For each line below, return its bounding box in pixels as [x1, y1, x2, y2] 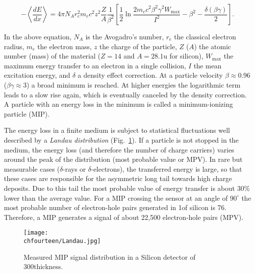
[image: [24, 229, 49, 237]
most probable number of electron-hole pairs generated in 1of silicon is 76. [4, 202, 227, 212]
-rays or [63, 163, 86, 174]
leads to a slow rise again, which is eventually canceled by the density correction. [4, 89, 247, 99]
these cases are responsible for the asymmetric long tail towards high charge [4, 173, 232, 183]
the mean [193, 60, 222, 70]
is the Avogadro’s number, [85, 31, 164, 41]
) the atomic [194, 41, 231, 51]
